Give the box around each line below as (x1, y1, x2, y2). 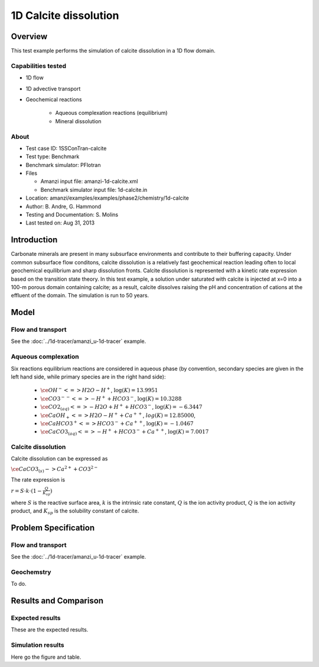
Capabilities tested (11, 62, 67, 70)
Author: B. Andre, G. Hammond (25, 203, 102, 210)
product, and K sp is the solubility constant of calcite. (11, 507, 139, 515)
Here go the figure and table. (11, 653, 82, 660)
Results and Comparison (11, 596, 103, 606)
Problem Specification (11, 522, 95, 533)
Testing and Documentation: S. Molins (25, 211, 118, 219)
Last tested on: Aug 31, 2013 (25, 219, 95, 226)
